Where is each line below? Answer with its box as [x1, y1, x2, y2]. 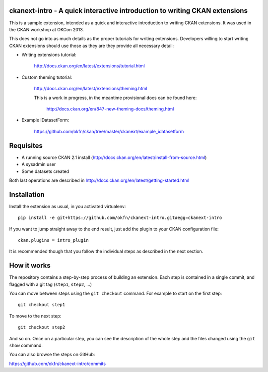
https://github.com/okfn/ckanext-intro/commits [9, 361, 106, 367]
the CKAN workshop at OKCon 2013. [9, 26, 84, 32]
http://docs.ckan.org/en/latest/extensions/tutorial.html [34, 63, 145, 69]
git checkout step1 [18, 302, 66, 308]
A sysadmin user [21, 161, 56, 167]
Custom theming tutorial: [21, 74, 72, 80]
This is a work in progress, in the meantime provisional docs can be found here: [34, 95, 197, 101]
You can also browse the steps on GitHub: [9, 352, 95, 358]
